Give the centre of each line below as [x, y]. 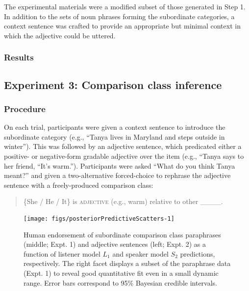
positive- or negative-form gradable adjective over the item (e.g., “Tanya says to [124, 156]
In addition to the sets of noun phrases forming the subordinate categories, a [119, 16]
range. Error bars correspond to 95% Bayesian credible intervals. [120, 282]
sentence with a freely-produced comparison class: [79, 185]
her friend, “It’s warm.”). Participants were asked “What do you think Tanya [120, 165]
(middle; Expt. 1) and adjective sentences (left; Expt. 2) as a [115, 244]
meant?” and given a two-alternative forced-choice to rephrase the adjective [117, 175]
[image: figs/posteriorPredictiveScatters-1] [99, 218]
